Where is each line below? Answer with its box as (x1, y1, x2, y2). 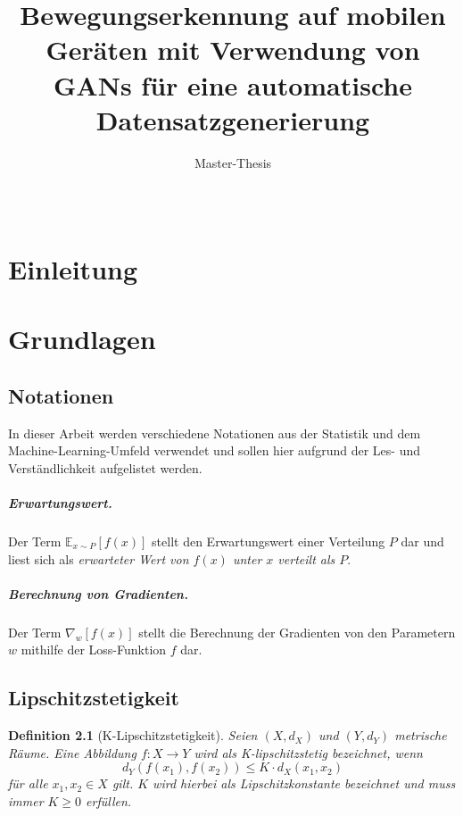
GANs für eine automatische (54, 66, 412, 103)
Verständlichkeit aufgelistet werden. (8, 458, 203, 477)
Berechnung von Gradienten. (8, 584, 188, 603)
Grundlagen (8, 321, 156, 357)
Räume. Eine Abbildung (8, 743, 136, 762)
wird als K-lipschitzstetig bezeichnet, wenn (194, 743, 423, 762)
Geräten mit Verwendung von (45, 31, 420, 68)
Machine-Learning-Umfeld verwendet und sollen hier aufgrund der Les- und (8, 441, 420, 460)
